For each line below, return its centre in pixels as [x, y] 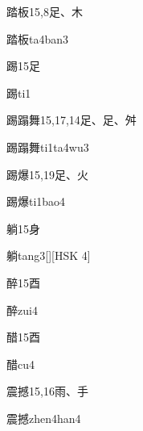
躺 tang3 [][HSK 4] [49, 255]
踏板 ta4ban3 [38, 38]
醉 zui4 [22, 310]
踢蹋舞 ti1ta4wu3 [48, 146]
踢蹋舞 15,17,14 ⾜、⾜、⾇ [71, 120]
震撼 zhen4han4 [44, 418]
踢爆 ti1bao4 [36, 201]
